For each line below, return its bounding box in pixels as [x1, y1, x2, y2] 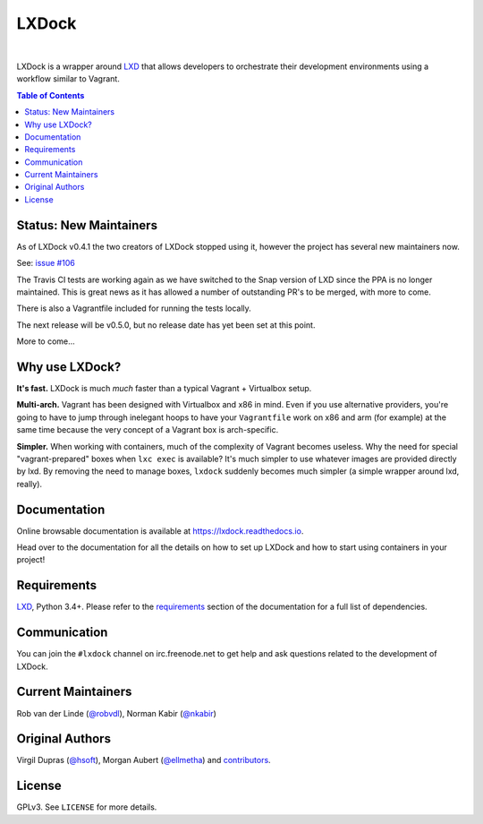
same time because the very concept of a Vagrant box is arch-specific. [16, 425, 279, 435]
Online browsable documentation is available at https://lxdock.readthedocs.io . [16, 525, 304, 536]
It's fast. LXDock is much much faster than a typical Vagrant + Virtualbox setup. [16, 383, 312, 393]
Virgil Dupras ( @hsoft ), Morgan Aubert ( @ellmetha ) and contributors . [16, 755, 272, 766]
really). [16, 478, 43, 489]
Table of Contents [16, 90, 85, 100]
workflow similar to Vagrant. [16, 73, 120, 84]
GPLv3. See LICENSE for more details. [16, 802, 157, 812]
